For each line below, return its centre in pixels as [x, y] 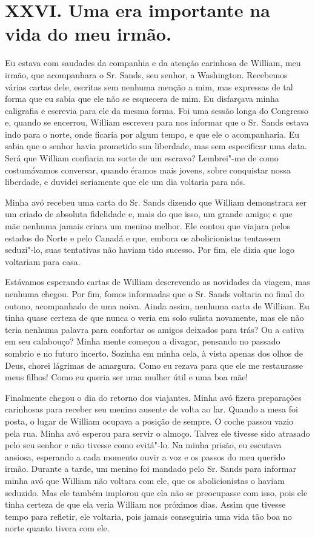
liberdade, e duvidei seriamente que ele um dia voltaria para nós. [125, 182]
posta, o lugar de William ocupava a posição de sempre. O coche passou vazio [149, 421]
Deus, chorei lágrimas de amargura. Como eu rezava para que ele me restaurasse [154, 365]
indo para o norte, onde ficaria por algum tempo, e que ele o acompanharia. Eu [152, 134]
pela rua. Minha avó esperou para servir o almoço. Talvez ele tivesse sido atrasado [157, 433]
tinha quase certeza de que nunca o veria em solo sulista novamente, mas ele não [154, 318]
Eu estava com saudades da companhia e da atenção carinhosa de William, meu [153, 63]
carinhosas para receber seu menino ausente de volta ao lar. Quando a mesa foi [151, 409]
